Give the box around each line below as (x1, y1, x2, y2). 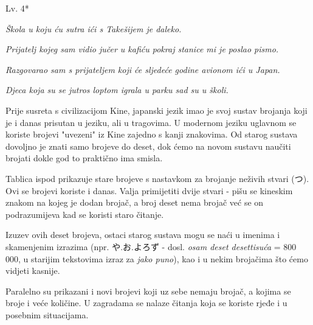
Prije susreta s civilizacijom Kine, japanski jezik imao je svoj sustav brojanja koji (5, 103, 308, 116)
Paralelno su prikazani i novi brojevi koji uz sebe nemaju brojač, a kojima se (5, 284, 291, 297)
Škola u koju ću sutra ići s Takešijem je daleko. (5, 22, 182, 35)
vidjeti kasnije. (5, 264, 60, 277)
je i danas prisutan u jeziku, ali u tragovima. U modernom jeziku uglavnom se (5, 116, 297, 128)
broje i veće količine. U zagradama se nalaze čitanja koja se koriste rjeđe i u (5, 296, 287, 309)
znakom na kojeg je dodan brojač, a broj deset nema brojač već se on (5, 196, 264, 209)
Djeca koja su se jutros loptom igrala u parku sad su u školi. (5, 83, 229, 96)
